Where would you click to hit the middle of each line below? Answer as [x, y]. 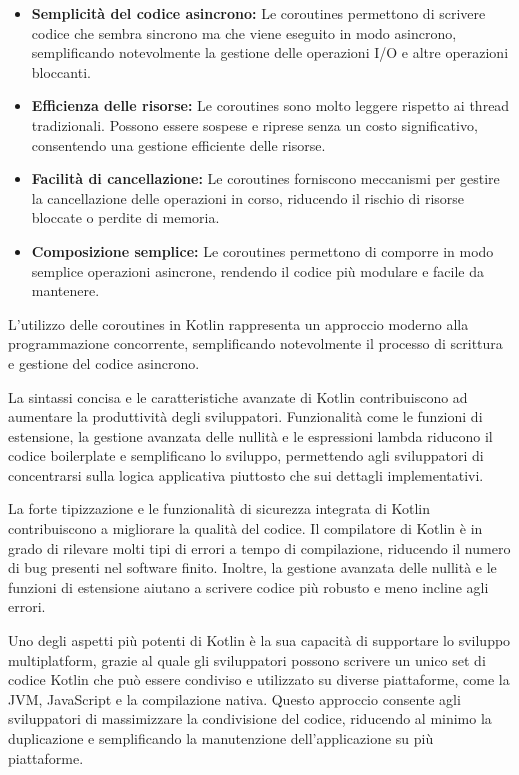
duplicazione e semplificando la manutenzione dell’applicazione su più [221, 738]
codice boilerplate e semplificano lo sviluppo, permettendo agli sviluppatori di [246, 455]
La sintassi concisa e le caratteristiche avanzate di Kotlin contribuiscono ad [238, 396]
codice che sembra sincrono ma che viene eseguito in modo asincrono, [244, 32]
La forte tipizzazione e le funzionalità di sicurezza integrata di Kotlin [219, 508]
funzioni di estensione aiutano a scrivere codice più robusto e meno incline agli [248, 586]
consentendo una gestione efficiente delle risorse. [178, 144]
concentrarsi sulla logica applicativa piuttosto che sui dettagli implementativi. [246, 474]
